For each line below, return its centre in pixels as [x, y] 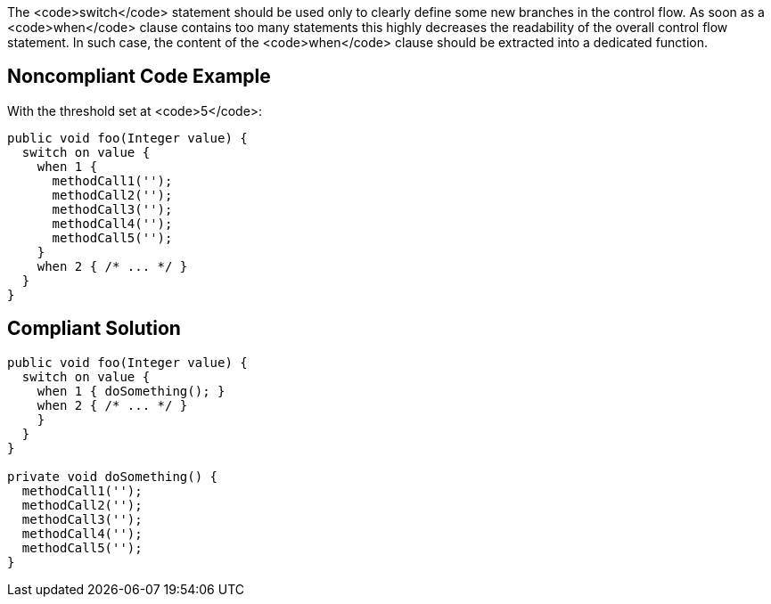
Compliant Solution [94, 329]
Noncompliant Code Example [139, 77]
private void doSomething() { [113, 476]
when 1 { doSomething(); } [131, 391]
